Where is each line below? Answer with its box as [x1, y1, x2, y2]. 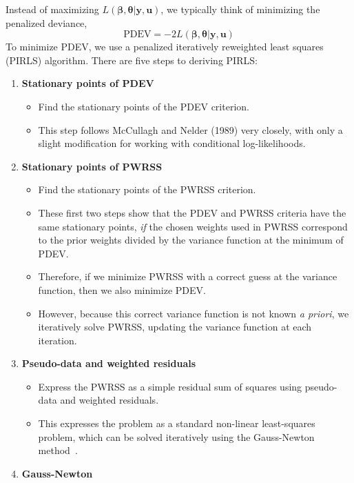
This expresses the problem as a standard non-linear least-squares [38, 416, 315, 431]
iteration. [38, 333, 77, 347]
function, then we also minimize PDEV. [38, 282, 206, 297]
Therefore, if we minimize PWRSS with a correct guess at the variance [38, 269, 337, 284]
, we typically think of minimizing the [160, 2, 320, 16]
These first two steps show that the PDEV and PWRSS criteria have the [38, 205, 346, 219]
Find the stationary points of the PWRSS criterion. [38, 182, 256, 197]
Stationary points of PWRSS [21, 159, 163, 173]
